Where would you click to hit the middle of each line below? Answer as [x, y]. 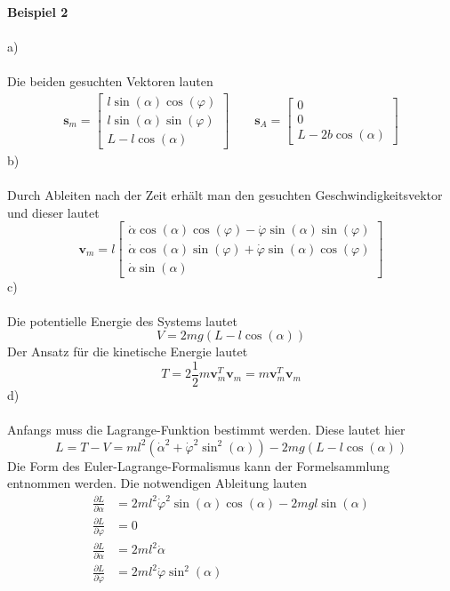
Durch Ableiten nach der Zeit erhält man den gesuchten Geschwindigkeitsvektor [225, 195]
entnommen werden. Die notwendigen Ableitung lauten [157, 483]
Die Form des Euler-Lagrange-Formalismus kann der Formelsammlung [198, 465]
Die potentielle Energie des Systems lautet [122, 320]
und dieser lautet [53, 212]
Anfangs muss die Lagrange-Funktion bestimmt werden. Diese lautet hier [206, 430]
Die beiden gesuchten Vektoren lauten [110, 81]
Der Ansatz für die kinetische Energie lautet [128, 351]
